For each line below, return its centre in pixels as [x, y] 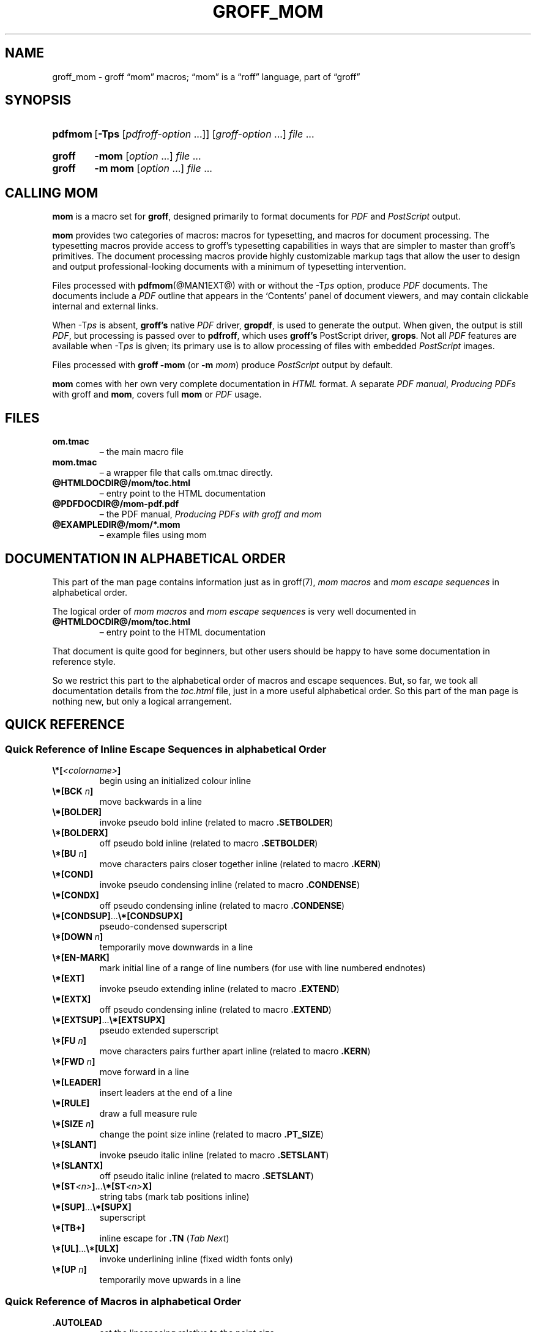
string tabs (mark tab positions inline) [174, 1197]
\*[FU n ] [69, 1041]
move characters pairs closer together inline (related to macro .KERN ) [240, 864]
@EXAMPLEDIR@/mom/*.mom [116, 525]
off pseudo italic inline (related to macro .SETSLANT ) [207, 1176]
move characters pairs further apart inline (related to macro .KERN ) [235, 1051]
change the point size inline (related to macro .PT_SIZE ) [212, 1134]
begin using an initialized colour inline [175, 781]
